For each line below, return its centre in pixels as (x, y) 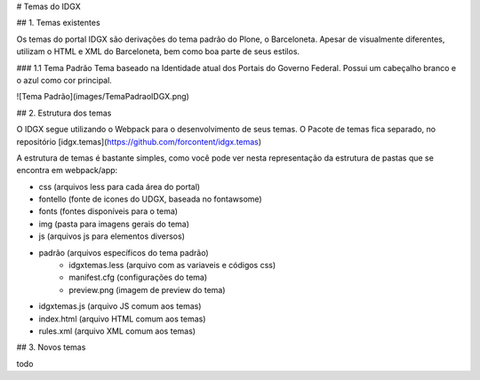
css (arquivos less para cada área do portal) (119, 186)
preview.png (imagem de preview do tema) (147, 289)
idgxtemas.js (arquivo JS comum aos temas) (120, 306)
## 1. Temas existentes (59, 23)
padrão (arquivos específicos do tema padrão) (124, 252)
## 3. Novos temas (51, 347)
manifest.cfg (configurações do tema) (138, 277)
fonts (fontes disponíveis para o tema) (108, 211)
